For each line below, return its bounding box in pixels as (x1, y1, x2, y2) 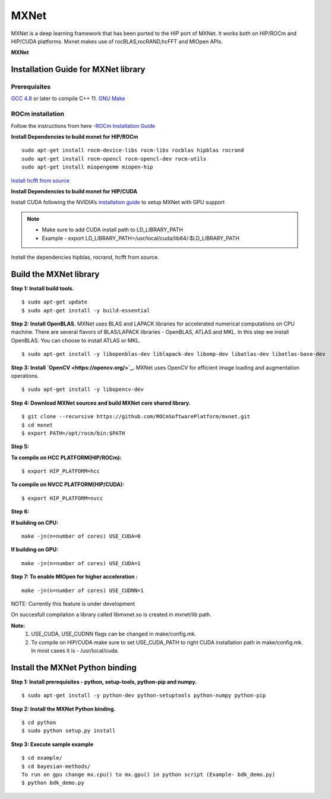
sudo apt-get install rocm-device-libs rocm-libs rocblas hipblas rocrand (21, 147, 244, 154)
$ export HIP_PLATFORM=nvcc (21, 494, 103, 502)
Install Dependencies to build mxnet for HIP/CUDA (11, 187, 138, 195)
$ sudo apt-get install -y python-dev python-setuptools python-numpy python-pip (21, 692, 266, 699)
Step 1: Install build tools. (11, 284, 74, 292)
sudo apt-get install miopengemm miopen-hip (21, 164, 154, 171)
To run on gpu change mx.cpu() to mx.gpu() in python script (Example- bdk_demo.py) (21, 771, 276, 778)
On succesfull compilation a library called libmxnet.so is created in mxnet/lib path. (11, 611, 212, 618)
